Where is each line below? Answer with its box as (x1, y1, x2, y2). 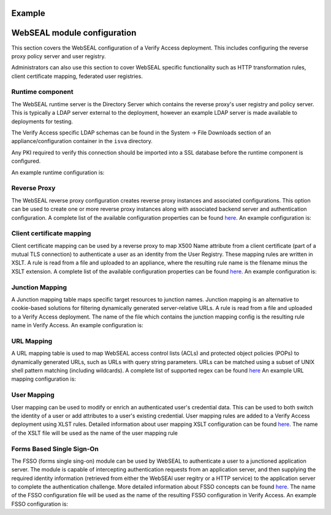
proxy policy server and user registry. (11, 52, 107, 60)
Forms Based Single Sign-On (11, 444, 99, 453)
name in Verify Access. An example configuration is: (11, 322, 143, 329)
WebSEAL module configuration (11, 28, 137, 38)
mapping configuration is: (11, 375, 77, 383)
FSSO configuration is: (11, 500, 69, 508)
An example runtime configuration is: (11, 169, 105, 176)
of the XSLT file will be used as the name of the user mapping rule (11, 429, 178, 436)
